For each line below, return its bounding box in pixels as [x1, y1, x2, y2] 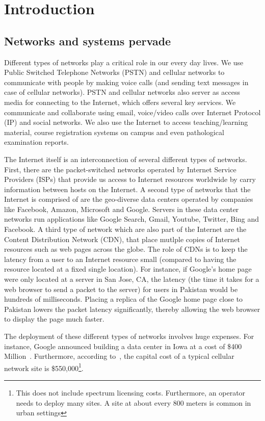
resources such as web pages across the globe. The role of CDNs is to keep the [4, 244, 248, 254]
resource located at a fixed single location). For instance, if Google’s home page [4, 264, 252, 274]
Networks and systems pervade [4, 33, 171, 48]
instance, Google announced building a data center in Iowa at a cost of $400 [4, 340, 242, 351]
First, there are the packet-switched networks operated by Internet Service [4, 164, 236, 174]
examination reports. [4, 137, 69, 147]
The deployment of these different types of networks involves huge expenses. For [4, 331, 254, 341]
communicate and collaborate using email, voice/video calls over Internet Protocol [4, 107, 261, 117]
